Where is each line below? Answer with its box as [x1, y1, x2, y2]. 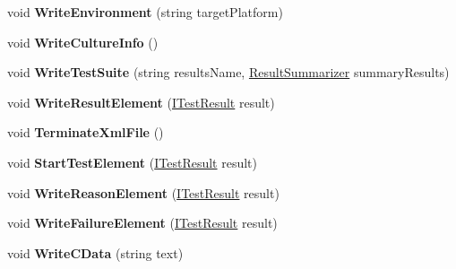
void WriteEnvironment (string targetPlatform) [7, 3, 283, 21]
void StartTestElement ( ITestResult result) [7, 152, 257, 171]
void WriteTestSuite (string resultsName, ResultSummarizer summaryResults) [7, 63, 450, 82]
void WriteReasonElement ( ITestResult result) [7, 183, 280, 202]
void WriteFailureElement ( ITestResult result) [7, 213, 278, 232]
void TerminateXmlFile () [7, 123, 164, 142]
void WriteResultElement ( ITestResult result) [7, 92, 275, 111]
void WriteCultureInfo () [7, 32, 159, 51]
